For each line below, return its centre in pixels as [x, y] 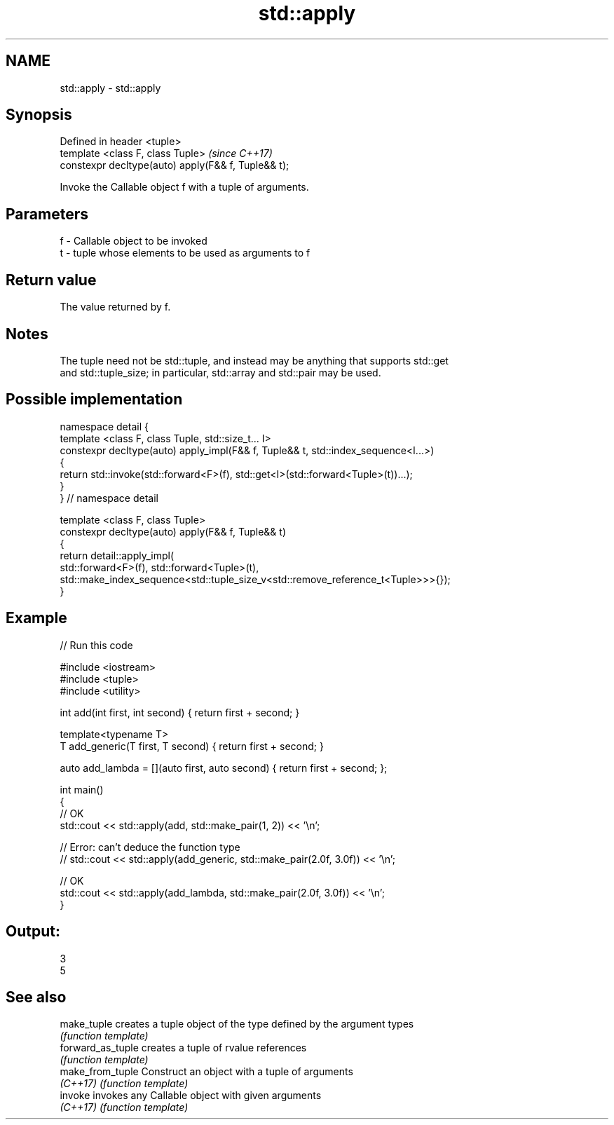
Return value [51, 280]
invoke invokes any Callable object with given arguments [191, 1096]
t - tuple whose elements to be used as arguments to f [185, 253]
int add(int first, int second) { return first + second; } [180, 712]
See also [36, 997]
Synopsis [39, 115]
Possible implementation [94, 400]
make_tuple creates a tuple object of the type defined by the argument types [237, 1024]
